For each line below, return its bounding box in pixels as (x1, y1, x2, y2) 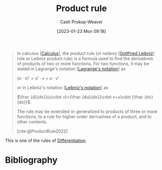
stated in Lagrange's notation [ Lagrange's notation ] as (16, 66, 126, 72)
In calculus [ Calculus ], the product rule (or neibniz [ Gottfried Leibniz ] (16, 50, 155, 56)
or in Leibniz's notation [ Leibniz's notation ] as (16, 84, 108, 90)
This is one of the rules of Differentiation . (5, 138, 87, 143)
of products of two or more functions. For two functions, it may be (16, 61, 149, 66)
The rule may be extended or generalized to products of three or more (16, 108, 158, 114)
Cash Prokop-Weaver (60, 19, 103, 25)
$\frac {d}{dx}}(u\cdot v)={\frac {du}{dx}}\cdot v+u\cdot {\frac (16, 94, 144, 100)
